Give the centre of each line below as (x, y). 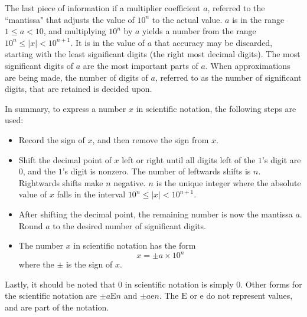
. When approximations (248, 65)
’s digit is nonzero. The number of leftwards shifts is (156, 171)
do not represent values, (249, 295)
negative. (130, 182)
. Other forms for (271, 284)
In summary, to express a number (66, 108)
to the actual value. (187, 19)
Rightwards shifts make (61, 182)
